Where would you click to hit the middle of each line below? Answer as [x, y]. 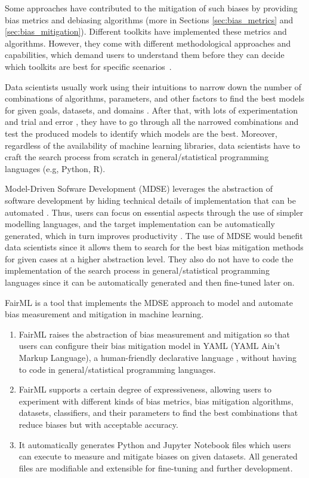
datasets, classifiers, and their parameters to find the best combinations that [158, 413]
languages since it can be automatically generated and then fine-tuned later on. [150, 282]
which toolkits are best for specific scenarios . [88, 66]
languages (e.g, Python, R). [55, 168]
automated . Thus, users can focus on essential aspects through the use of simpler [154, 212]
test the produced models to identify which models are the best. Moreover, [141, 133]
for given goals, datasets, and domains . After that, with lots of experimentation [151, 110]
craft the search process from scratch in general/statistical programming [137, 157]
